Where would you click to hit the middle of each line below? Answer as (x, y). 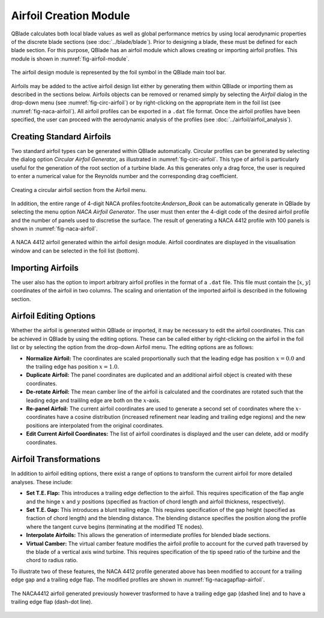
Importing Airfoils (45, 268)
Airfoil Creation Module (70, 16)
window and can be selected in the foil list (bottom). (75, 250)
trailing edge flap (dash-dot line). (52, 601)
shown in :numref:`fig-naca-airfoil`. (55, 229)
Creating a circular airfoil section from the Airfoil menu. (79, 190)
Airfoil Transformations (56, 459)
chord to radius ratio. (52, 560)
